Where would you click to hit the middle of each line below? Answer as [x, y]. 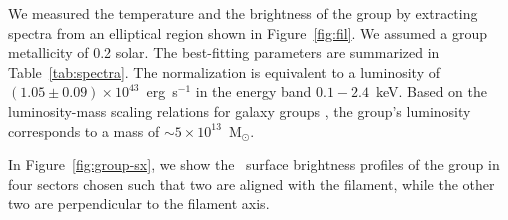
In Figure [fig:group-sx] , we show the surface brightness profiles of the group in [254, 164]
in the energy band [253, 91]
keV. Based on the [431, 91]
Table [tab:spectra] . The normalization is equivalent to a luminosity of [224, 71]
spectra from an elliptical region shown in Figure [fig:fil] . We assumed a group [248, 32]
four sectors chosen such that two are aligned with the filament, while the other [251, 183]
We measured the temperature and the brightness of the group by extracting [243, 13]
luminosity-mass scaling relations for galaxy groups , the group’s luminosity [239, 110]
